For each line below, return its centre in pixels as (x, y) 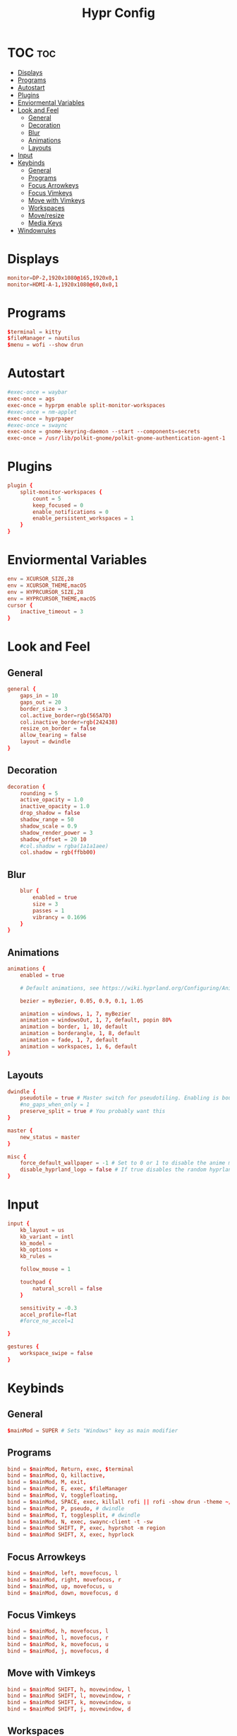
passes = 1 (49, 910)
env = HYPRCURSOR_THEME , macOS (52, 599)
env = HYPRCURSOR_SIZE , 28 (45, 592)
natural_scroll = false (67, 1289)
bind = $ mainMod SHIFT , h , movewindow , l (69, 1689)
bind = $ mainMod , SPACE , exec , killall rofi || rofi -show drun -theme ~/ (120, 1502)
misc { (17, 1157)
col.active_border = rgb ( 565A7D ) (66, 715)
